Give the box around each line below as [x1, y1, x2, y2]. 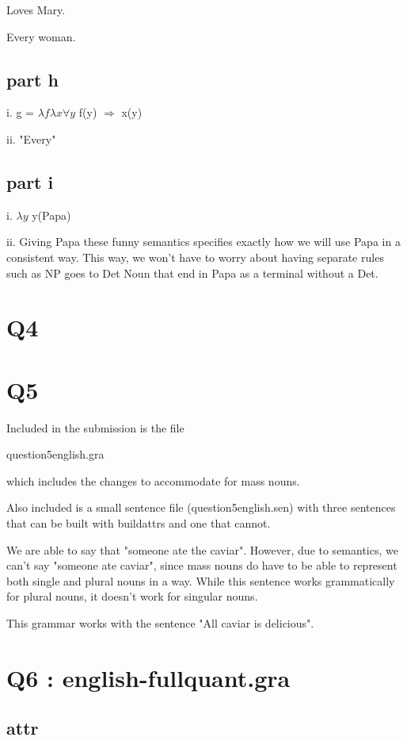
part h [6, 67, 59, 91]
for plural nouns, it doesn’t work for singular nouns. [6, 588, 258, 605]
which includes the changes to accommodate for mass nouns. [6, 472, 300, 489]
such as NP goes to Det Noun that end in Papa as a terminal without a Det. [6, 264, 378, 281]
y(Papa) [32, 206, 71, 223]
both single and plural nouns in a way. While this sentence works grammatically [6, 572, 395, 589]
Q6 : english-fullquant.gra [6, 661, 291, 693]
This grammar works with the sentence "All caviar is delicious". [6, 615, 314, 631]
